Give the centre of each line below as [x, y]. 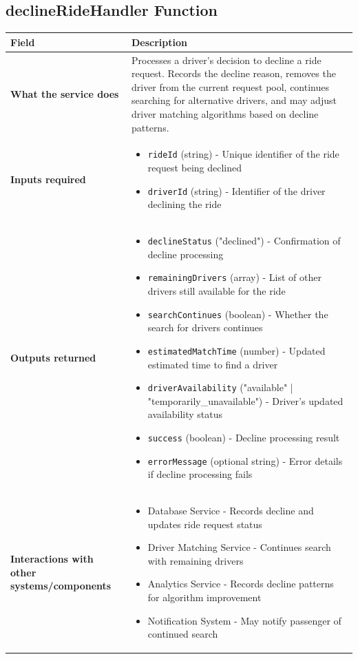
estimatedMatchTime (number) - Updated [236, 350]
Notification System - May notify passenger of [244, 620]
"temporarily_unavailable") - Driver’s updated [245, 400]
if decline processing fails [200, 474]
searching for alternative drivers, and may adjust [234, 100]
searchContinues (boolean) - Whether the [238, 314]
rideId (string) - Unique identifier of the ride [243, 154]
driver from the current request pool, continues [230, 86]
